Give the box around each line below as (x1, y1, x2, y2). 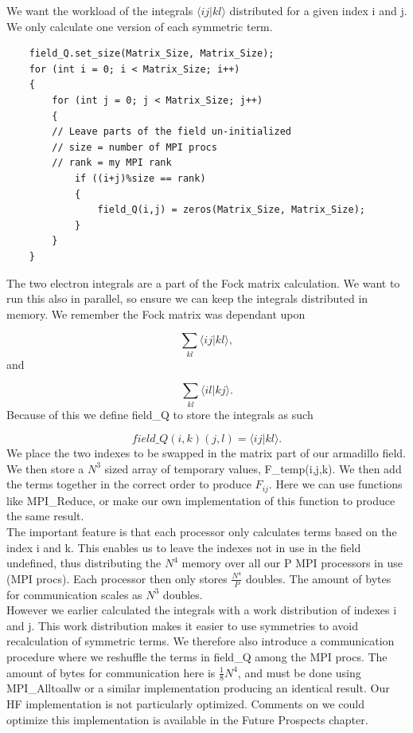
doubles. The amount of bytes (246, 570, 392, 586)
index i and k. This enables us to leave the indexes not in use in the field (6, 539, 361, 555)
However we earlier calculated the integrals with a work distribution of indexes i (6, 602, 397, 618)
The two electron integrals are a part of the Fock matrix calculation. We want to (6, 274, 400, 291)
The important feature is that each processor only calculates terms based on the (6, 523, 397, 539)
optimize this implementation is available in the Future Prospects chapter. (6, 711, 368, 727)
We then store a (6, 460, 84, 476)
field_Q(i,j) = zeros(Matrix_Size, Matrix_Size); (97, 204, 366, 216)
